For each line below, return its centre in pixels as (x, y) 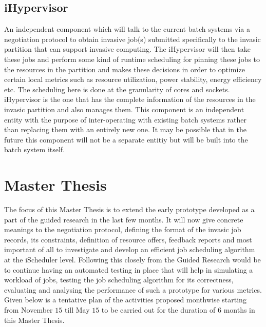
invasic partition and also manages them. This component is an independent (124, 109)
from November (28, 309)
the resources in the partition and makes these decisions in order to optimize (125, 69)
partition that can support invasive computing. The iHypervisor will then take (127, 49)
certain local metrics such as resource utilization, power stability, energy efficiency (133, 79)
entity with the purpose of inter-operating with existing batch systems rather (125, 119)
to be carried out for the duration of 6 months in (178, 309)
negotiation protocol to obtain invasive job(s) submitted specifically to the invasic (132, 39)
